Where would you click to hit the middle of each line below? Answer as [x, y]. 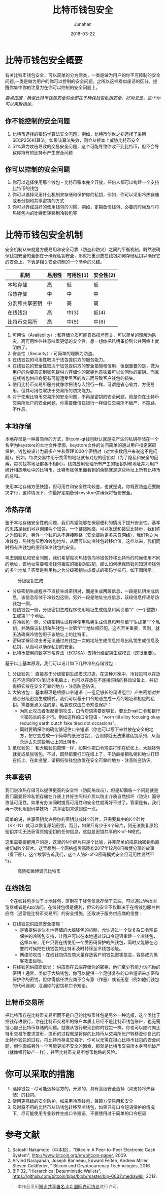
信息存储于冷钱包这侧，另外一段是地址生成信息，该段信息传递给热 [92, 597]
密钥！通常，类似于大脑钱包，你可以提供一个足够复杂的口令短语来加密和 [85, 973]
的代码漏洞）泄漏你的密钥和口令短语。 [51, 985]
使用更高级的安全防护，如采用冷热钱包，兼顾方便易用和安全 [73, 1101]
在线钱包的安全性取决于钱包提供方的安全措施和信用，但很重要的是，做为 [85, 366]
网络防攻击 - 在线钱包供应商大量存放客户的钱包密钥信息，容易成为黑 [89, 955]
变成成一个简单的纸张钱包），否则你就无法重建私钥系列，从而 [98, 735]
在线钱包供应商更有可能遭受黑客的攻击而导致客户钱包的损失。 [75, 378]
